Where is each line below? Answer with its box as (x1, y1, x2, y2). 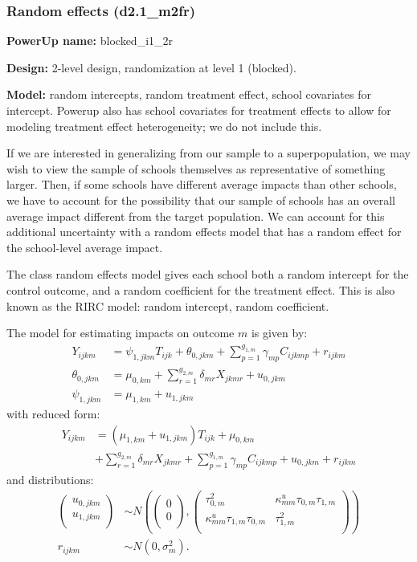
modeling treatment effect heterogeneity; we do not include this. (6, 117, 322, 134)
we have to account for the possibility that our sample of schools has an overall (6, 191, 395, 208)
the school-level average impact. (6, 238, 163, 255)
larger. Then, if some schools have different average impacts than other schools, (6, 176, 397, 193)
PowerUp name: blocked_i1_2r (6, 32, 174, 49)
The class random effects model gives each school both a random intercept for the (6, 266, 409, 283)
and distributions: (6, 470, 94, 487)
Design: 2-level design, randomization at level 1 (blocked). (6, 59, 296, 75)
